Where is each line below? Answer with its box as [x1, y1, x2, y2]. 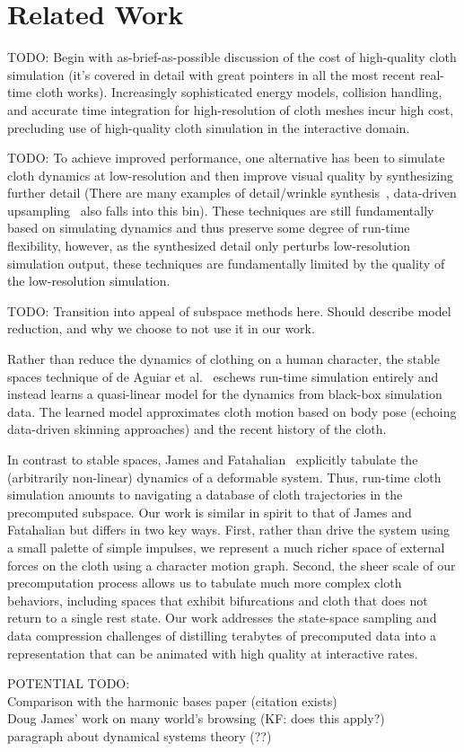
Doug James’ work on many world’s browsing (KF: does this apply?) [7, 709, 385, 728]
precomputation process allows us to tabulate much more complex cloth [7, 573, 402, 592]
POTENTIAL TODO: [7, 674, 130, 693]
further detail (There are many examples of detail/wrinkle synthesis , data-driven [7, 183, 457, 202]
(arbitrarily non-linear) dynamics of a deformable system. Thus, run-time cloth [7, 467, 442, 486]
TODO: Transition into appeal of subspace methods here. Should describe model [7, 301, 451, 320]
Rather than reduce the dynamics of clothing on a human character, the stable [7, 349, 440, 368]
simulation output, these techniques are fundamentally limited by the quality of [7, 253, 445, 272]
